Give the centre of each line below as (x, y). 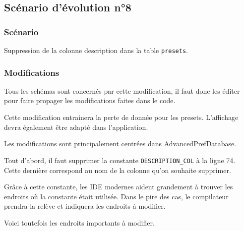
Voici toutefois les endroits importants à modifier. (79, 222)
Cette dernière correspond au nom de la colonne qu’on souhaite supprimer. (118, 170)
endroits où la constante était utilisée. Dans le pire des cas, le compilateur (116, 196)
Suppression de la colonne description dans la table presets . (96, 50)
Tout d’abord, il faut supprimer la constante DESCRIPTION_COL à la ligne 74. (120, 160)
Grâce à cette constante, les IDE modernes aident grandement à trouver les (119, 187)
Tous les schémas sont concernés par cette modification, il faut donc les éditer (122, 90)
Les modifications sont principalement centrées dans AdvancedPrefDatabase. (120, 144)
